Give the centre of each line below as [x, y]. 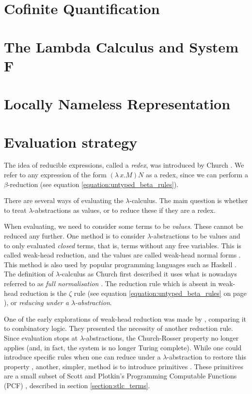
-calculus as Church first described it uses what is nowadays [149, 274]
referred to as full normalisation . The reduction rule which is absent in [110, 283]
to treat [15, 210]
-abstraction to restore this [206, 357]
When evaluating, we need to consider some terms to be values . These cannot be [124, 226]
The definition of [29, 274]
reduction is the [43, 293]
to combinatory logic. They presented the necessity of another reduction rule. [118, 328]
